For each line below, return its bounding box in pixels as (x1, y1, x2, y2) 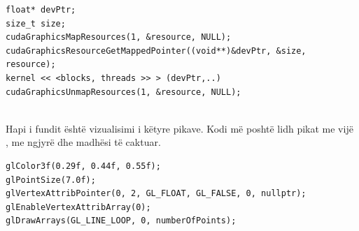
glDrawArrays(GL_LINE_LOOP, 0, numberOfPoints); (6, 216, 237, 226)
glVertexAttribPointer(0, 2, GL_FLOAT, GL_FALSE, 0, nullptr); (6, 188, 307, 199)
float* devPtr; (6, 5, 76, 15)
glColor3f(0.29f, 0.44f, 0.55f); (6, 161, 161, 171)
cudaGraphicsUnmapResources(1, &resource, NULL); (6, 87, 241, 97)
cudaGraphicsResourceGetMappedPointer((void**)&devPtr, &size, (6, 45, 307, 56)
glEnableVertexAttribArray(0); (6, 202, 151, 212)
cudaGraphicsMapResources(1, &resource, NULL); (6, 32, 232, 43)
